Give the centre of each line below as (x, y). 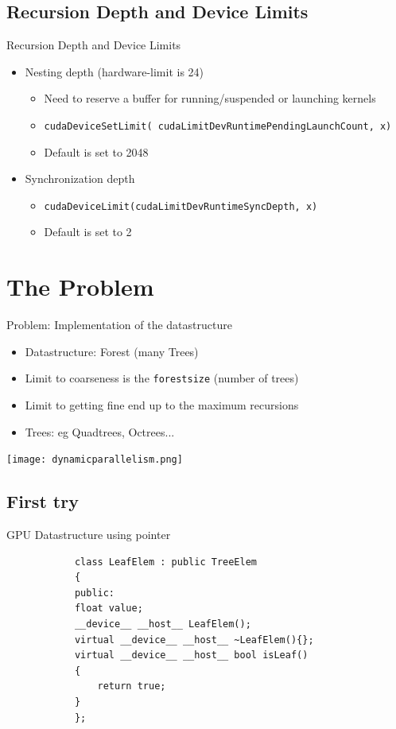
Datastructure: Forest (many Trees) (112, 351)
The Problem (80, 287)
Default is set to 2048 (96, 151)
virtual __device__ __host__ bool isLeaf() (191, 655)
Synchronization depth (80, 178)
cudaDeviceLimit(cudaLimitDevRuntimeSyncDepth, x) (181, 206)
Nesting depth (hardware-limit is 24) (115, 71)
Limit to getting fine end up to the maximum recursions (162, 405)
